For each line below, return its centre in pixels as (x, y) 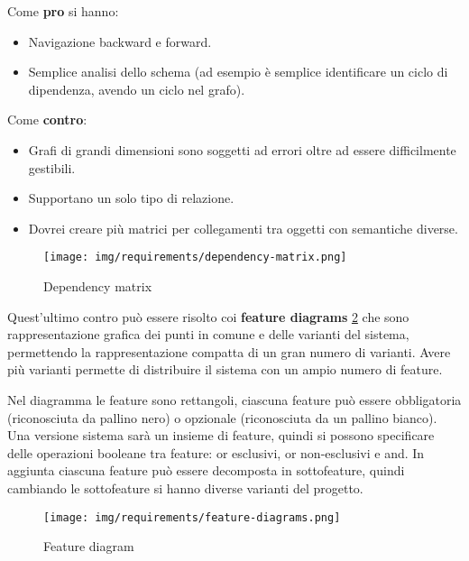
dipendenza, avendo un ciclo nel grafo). (137, 89)
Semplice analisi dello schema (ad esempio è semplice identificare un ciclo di (238, 72)
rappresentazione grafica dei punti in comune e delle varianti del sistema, (208, 334)
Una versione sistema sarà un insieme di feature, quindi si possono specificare (221, 435)
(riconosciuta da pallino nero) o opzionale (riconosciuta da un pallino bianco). (222, 417)
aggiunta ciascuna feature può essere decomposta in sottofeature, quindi (206, 470)
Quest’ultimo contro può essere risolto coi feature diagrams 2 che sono (208, 316)
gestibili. (52, 167)
